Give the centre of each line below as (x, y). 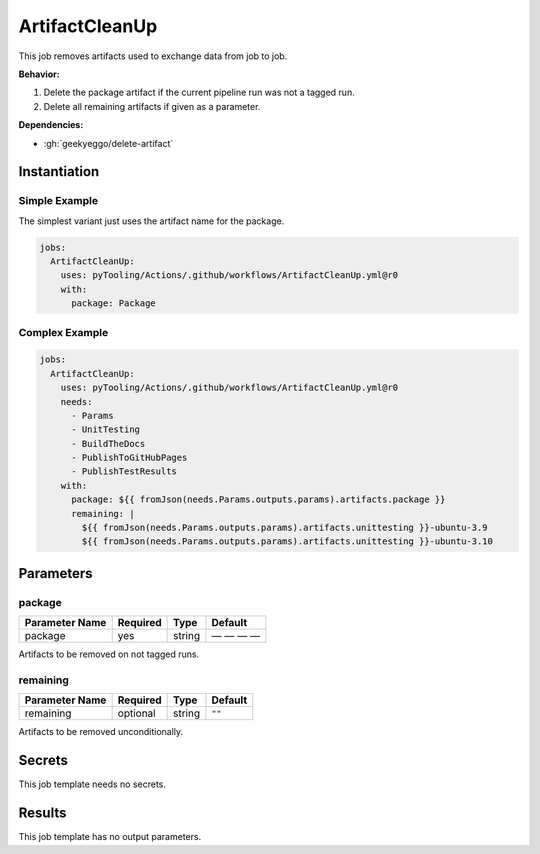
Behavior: (39, 74)
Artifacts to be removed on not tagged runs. (109, 654)
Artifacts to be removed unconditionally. (101, 732)
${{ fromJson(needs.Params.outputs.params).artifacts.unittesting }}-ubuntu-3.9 (285, 528)
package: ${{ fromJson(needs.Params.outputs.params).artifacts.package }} (258, 499)
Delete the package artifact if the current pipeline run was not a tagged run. (199, 92)
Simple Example (58, 201)
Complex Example (63, 332)
